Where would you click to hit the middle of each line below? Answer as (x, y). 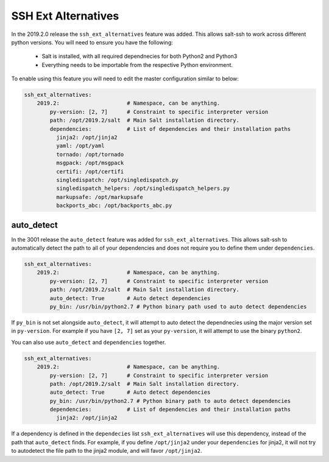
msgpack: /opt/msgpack (90, 163)
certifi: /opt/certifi (90, 171)
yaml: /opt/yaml (80, 146)
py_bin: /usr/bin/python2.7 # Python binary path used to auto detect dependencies (178, 306)
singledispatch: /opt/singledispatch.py (117, 180)
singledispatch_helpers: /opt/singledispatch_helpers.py (143, 188)
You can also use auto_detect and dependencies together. (89, 342)
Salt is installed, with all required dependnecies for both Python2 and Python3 (140, 56)
